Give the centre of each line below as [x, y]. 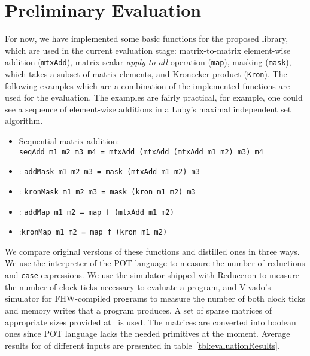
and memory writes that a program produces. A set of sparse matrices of [138, 310]
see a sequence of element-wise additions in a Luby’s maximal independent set [148, 109]
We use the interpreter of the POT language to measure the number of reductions [155, 263]
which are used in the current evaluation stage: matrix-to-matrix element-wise [148, 50]
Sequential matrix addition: [69, 141]
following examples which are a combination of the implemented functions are [148, 85]
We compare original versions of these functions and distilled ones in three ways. [152, 251]
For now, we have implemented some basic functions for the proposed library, [147, 39]
